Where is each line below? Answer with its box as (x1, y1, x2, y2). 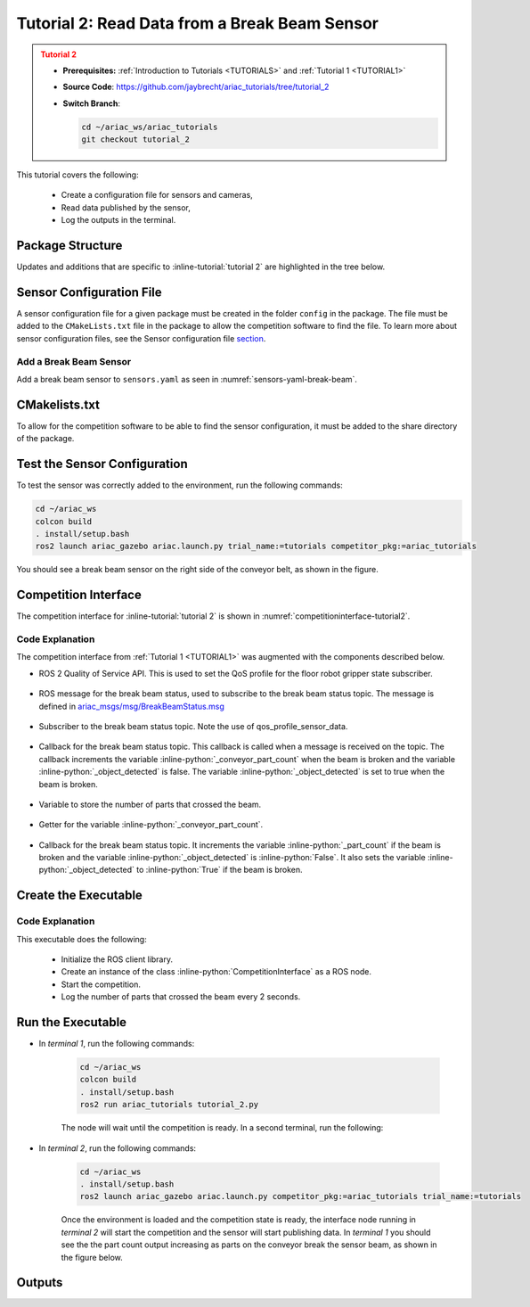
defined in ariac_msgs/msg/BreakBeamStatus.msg (38, 701, 224, 711)
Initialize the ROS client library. (61, 954, 174, 965)
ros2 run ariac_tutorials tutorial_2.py (79, 1099, 258, 1110)
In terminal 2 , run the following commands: (38, 1142, 196, 1154)
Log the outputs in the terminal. (61, 215, 176, 226)
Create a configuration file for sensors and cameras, (61, 190, 253, 201)
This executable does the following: (16, 933, 147, 944)
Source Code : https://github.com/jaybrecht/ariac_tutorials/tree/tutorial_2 (62, 81, 330, 93)
